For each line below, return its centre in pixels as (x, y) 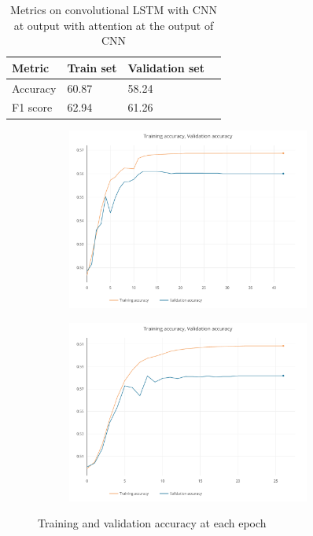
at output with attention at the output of (114, 25)
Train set (92, 67)
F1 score (32, 107)
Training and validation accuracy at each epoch (152, 523)
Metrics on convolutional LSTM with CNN (114, 9)
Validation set (166, 67)
